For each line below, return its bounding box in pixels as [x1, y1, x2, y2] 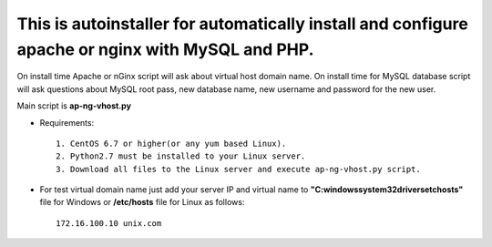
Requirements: [39, 117, 95, 128]
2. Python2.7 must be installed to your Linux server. [56, 151, 306, 161]
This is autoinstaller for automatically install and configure [16, 14, 468, 34]
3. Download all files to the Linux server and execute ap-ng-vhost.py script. [56, 164, 421, 174]
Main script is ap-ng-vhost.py [16, 100, 132, 111]
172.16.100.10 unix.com [56, 218, 162, 228]
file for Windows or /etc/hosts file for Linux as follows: [39, 197, 245, 208]
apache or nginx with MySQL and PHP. [16, 39, 314, 59]
